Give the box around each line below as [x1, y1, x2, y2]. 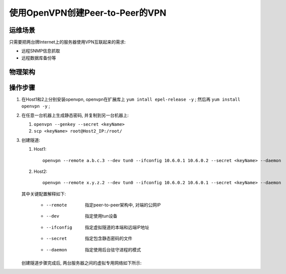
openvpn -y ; [21, 103, 50, 109]
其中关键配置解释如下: [21, 191, 66, 196]
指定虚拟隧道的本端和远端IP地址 [85, 224, 150, 230]
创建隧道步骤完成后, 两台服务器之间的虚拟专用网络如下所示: [21, 260, 142, 266]
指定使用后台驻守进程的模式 [85, 247, 141, 252]
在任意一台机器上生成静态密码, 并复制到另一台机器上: [21, 112, 129, 118]
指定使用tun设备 [85, 213, 118, 219]
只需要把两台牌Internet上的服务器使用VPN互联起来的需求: [9, 39, 126, 45]
